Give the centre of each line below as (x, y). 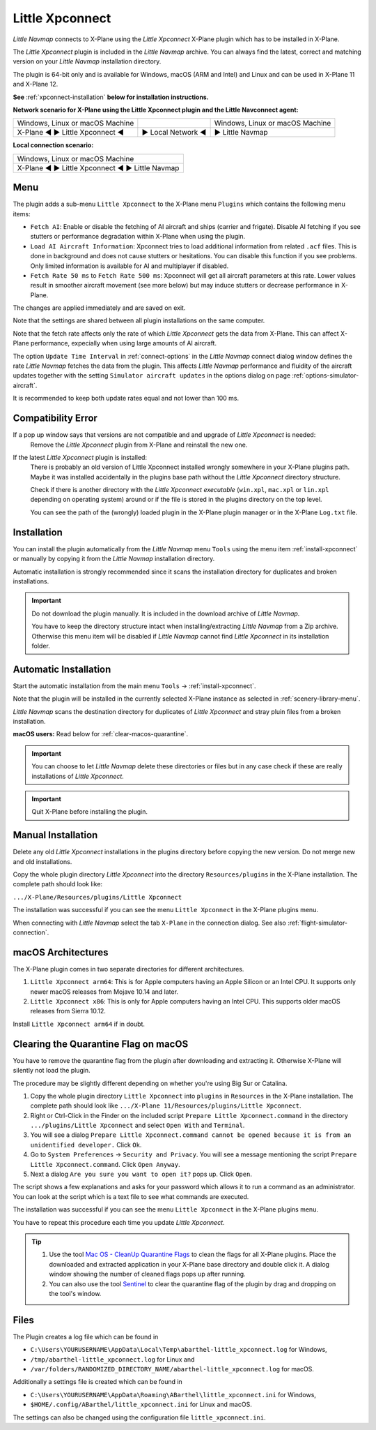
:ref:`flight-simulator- (318, 923)
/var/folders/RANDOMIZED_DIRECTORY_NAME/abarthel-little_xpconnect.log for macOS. (172, 1369)
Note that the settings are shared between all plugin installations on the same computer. (139, 320)
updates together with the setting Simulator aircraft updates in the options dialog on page (152, 375)
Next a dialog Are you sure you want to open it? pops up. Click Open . (141, 1174)
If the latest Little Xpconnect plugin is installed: (80, 457)
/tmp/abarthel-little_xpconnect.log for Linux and (112, 1359)
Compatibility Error (55, 418)
